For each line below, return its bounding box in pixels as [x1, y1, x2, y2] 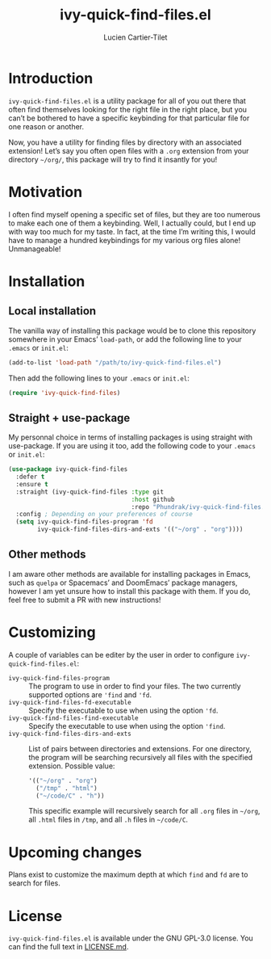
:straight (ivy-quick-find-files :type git [15, 487, 164, 496]
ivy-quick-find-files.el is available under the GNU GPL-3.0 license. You [8, 933, 254, 943]
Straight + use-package [8, 410, 131, 425]
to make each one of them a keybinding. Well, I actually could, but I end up [8, 218, 256, 228]
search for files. [8, 878, 60, 888]
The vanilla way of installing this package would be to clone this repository [8, 326, 256, 335]
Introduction [8, 69, 94, 87]
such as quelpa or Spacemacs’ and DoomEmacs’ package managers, [8, 578, 238, 587]
